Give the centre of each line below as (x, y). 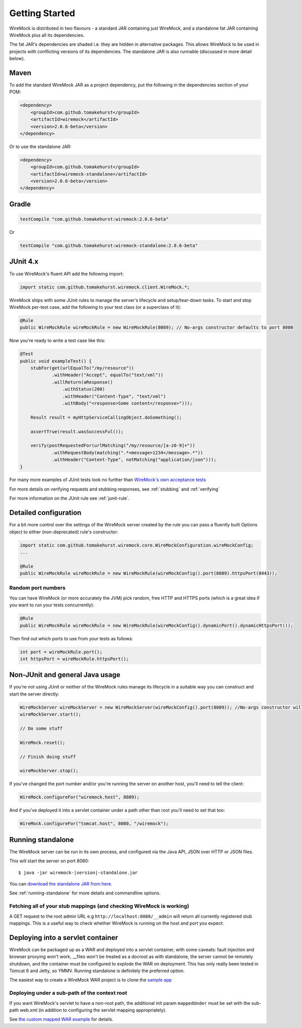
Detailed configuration (45, 513)
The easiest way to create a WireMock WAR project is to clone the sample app (91, 980)
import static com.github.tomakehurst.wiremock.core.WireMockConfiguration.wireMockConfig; (137, 545)
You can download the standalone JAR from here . (61, 883)
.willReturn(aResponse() (82, 382)
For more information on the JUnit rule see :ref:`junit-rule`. (69, 498)
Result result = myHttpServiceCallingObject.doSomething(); (106, 417)
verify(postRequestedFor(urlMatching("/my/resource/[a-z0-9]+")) (113, 446)
